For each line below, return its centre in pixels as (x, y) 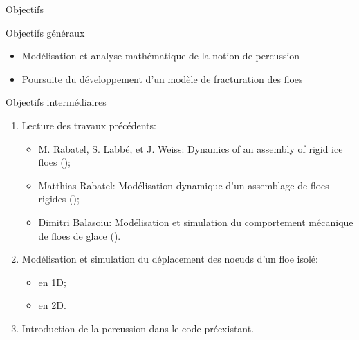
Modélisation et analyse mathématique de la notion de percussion (161, 56)
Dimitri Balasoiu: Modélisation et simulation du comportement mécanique (196, 221)
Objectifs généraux (45, 32)
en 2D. (52, 305)
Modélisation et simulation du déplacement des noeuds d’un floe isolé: (170, 259)
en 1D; (52, 282)
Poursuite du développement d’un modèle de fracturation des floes (162, 78)
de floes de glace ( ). (80, 235)
